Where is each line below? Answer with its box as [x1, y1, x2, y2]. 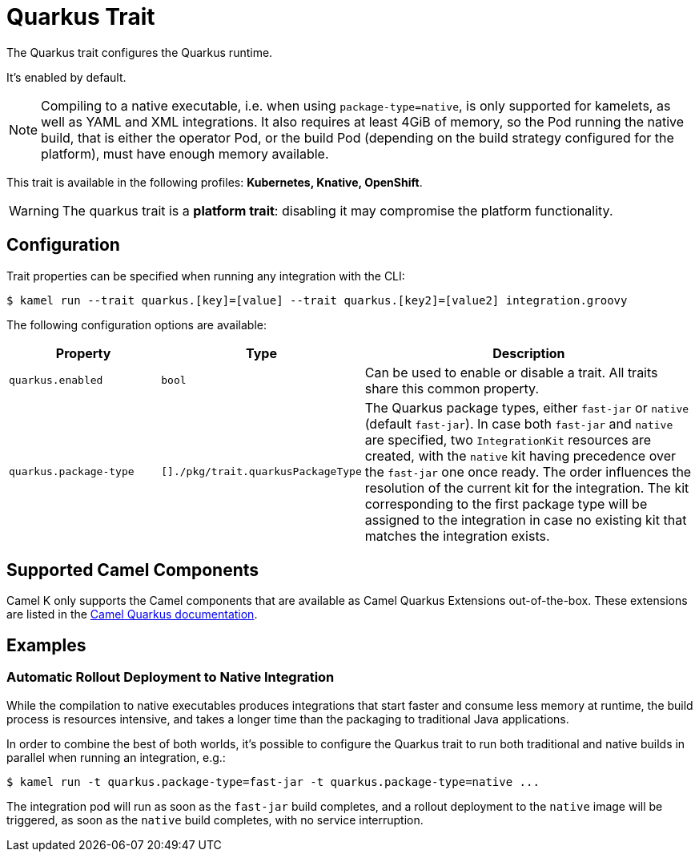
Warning [9, 202, 59, 219]
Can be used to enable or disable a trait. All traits [364, 364, 658, 381]
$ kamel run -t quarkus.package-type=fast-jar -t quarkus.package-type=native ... [6, 775, 540, 788]
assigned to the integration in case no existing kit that [364, 511, 687, 528]
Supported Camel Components [6, 560, 259, 581]
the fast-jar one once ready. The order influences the [364, 463, 692, 480]
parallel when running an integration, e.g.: [6, 750, 226, 764]
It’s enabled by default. [6, 70, 127, 84]
